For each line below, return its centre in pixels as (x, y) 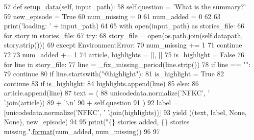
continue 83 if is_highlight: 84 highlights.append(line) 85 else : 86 (102, 83)
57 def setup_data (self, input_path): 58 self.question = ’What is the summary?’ (125, 6)
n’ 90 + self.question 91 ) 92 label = (124, 102)
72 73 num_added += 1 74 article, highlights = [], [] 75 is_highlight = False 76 (124, 54)
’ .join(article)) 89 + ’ (35, 102)
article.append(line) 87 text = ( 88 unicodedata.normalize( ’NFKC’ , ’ (107, 93)
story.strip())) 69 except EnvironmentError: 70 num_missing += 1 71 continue (123, 45)
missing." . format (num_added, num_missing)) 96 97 (82, 131)
